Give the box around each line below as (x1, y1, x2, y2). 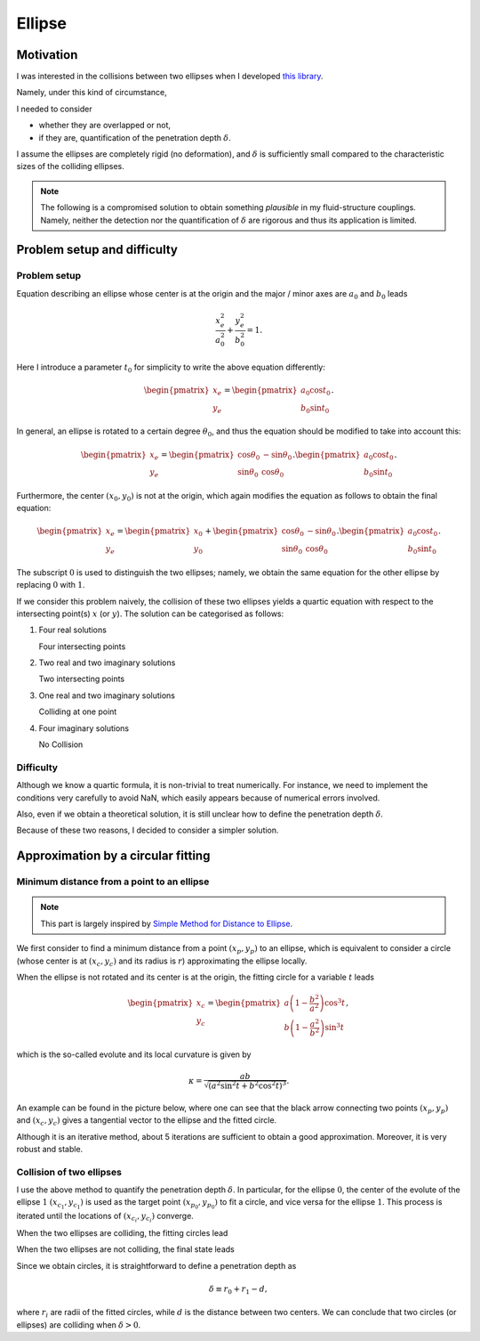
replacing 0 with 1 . (16, 580, 85, 590)
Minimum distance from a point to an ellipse (16, 875, 210, 888)
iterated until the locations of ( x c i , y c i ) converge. (16, 1210, 195, 1224)
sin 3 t (324, 1020, 345, 1033)
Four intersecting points (38, 641, 126, 652)
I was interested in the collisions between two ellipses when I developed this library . (16, 71, 324, 82)
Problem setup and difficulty (16, 242, 178, 257)
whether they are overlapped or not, (38, 120, 171, 131)
